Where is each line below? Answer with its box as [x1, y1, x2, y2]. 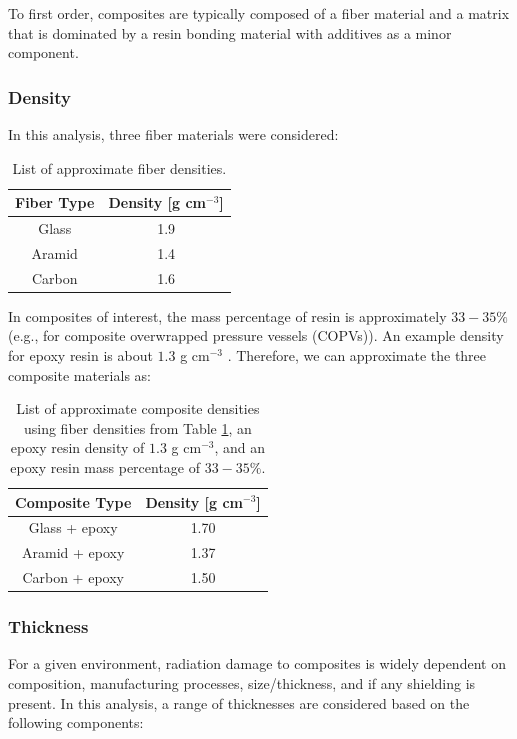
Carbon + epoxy [22, 567, 124, 588]
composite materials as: [8, 364, 151, 385]
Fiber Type [15, 192, 95, 213]
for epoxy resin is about [8, 345, 153, 365]
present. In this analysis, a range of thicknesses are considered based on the [8, 692, 470, 713]
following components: [8, 712, 144, 733]
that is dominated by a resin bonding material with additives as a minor [8, 22, 452, 43]
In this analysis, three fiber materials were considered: [8, 124, 339, 144]
